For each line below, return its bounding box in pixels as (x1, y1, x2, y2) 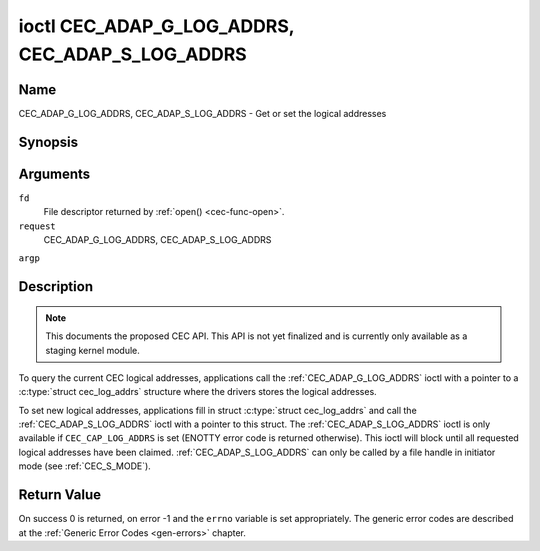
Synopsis (18, 133, 79, 150)
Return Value (18, 486, 102, 504)
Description (18, 278, 94, 295)
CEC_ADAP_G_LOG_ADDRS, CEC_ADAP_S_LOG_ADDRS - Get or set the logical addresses (18, 107, 387, 119)
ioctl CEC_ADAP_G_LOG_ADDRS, (18, 15, 295, 37)
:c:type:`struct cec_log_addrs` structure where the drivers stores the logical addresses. (18, 386, 377, 398)
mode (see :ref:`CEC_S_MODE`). (18, 460, 152, 472)
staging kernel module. (45, 344, 140, 356)
